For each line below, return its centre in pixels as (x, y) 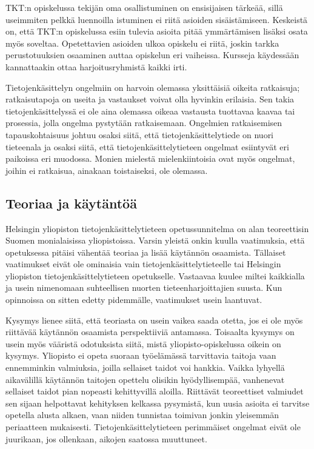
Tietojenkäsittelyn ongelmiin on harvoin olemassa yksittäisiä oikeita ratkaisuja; (153, 87)
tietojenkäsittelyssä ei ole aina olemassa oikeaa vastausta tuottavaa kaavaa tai (150, 111)
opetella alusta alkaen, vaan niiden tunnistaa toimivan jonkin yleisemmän (142, 415)
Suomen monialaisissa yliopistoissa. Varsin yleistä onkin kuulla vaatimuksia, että (155, 240)
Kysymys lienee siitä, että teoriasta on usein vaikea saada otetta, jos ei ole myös (154, 320)
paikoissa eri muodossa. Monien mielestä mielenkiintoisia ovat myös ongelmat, (150, 158)
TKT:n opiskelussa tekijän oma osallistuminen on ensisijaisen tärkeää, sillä (144, 7)
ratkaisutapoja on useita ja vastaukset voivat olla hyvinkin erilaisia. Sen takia (150, 99)
